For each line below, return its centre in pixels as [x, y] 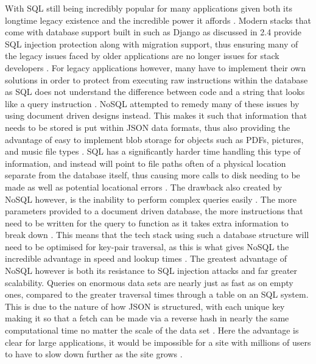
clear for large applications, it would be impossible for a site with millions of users [158, 342]
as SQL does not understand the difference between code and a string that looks [155, 92]
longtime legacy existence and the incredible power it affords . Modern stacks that [158, 20]
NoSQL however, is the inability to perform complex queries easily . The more [151, 199]
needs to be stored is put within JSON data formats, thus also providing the [148, 127]
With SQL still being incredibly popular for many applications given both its [149, 8]
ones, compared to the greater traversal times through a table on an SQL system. [157, 294]
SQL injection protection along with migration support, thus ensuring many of [152, 44]
